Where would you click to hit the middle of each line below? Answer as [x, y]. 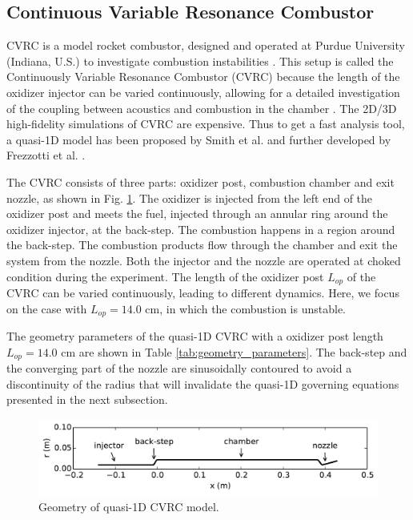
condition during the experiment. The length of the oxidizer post [165, 276]
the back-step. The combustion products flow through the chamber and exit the [202, 245]
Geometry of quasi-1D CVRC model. [129, 507]
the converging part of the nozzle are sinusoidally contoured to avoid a [179, 368]
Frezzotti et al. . [46, 155]
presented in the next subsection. [87, 399]
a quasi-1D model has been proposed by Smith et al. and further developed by [199, 139]
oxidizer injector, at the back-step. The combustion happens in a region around [201, 229]
